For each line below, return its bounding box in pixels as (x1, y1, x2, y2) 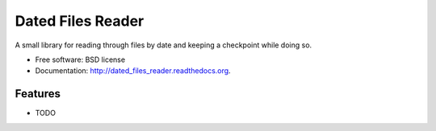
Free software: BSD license (35, 55, 125, 64)
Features (15, 87, 61, 100)
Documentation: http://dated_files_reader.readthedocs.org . (35, 66, 231, 76)
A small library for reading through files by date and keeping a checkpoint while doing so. (15, 40, 312, 50)
